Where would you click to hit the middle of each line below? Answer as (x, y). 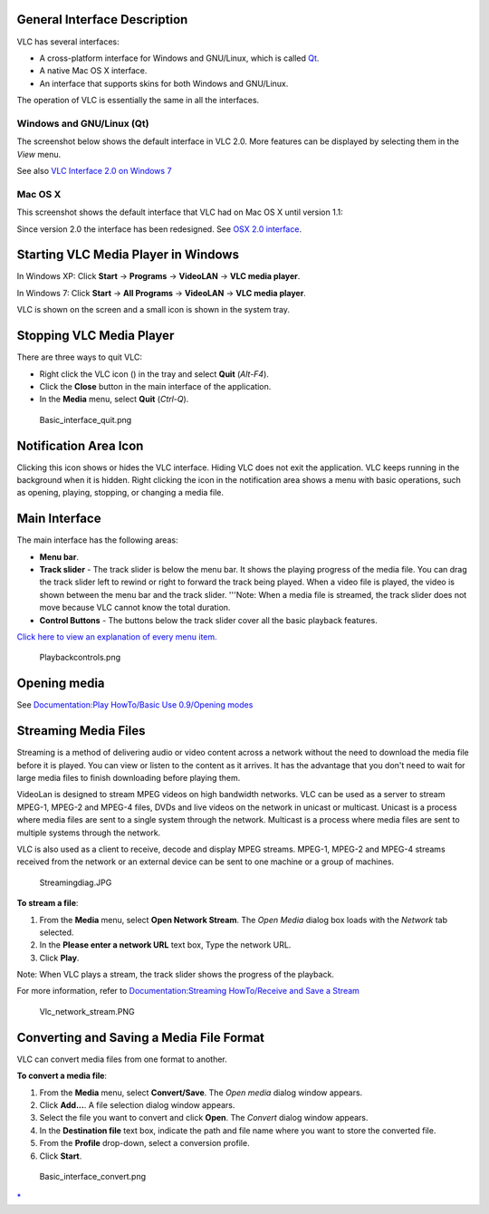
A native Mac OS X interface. (93, 71)
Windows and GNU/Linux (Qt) (83, 123)
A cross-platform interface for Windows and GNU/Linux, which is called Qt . (179, 58)
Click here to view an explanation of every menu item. (117, 637)
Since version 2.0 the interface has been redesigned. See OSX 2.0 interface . (159, 229)
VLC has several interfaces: (68, 42)
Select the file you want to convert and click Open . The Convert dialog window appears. (204, 1118)
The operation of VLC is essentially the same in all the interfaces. (138, 101)
